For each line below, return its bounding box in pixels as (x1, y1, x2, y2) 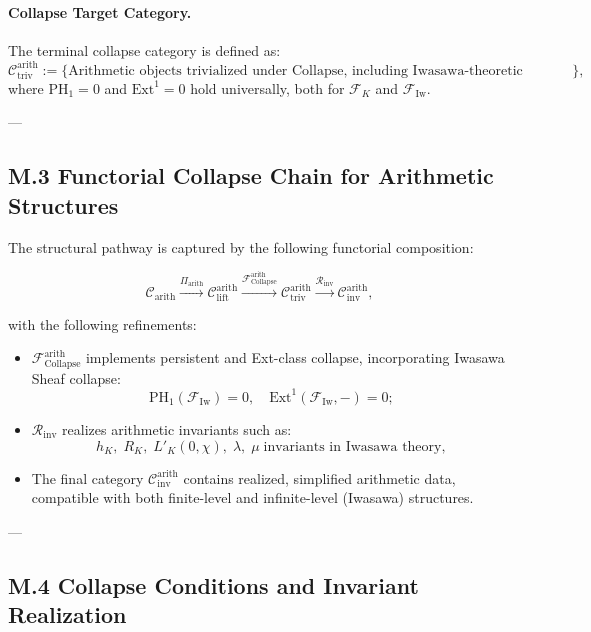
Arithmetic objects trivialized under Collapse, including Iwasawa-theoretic (68, 63, 523, 78)
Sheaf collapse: (31, 367, 121, 388)
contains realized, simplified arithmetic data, (183, 467, 456, 488)
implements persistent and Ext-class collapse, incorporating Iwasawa (85, 347, 505, 368)
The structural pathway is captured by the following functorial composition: (8, 236, 474, 257)
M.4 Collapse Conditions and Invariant (8, 569, 419, 600)
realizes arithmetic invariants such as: (62, 418, 292, 439)
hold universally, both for (190, 77, 345, 98)
